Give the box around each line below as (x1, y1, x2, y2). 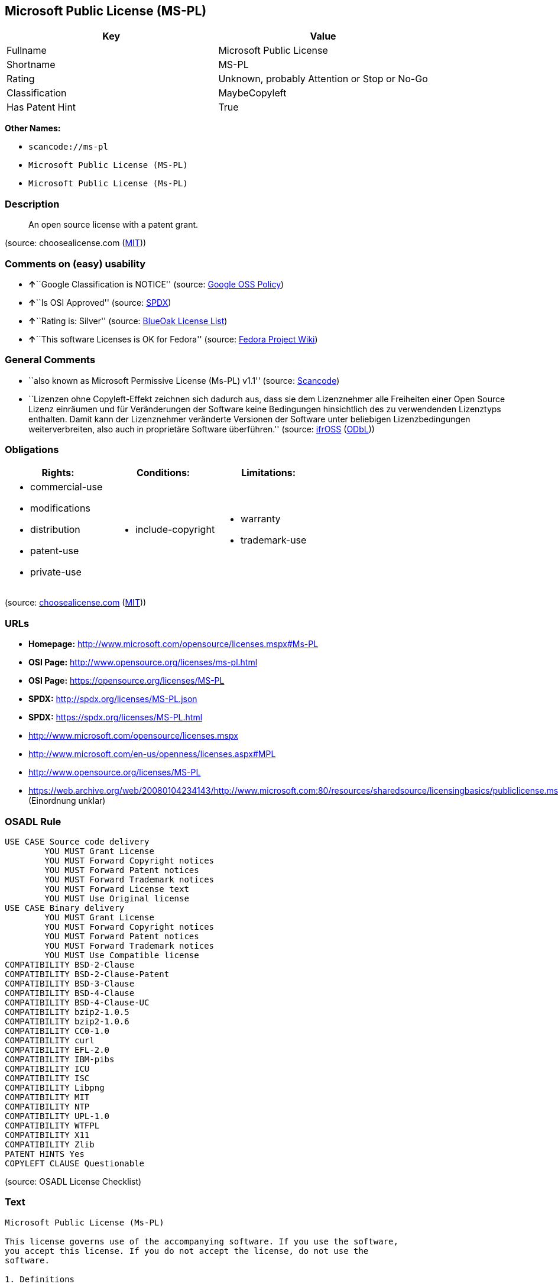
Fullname (7, 44, 47, 57)
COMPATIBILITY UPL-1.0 (5, 1111, 110, 1121)
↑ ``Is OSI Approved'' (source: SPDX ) (28, 297, 171, 308)
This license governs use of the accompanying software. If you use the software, (5, 1236, 398, 1246)
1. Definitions (5, 1274, 75, 1284)
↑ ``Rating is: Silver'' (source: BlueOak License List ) (28, 315, 228, 326)
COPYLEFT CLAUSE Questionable (5, 1158, 145, 1168)
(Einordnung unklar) (28, 796, 106, 806)
